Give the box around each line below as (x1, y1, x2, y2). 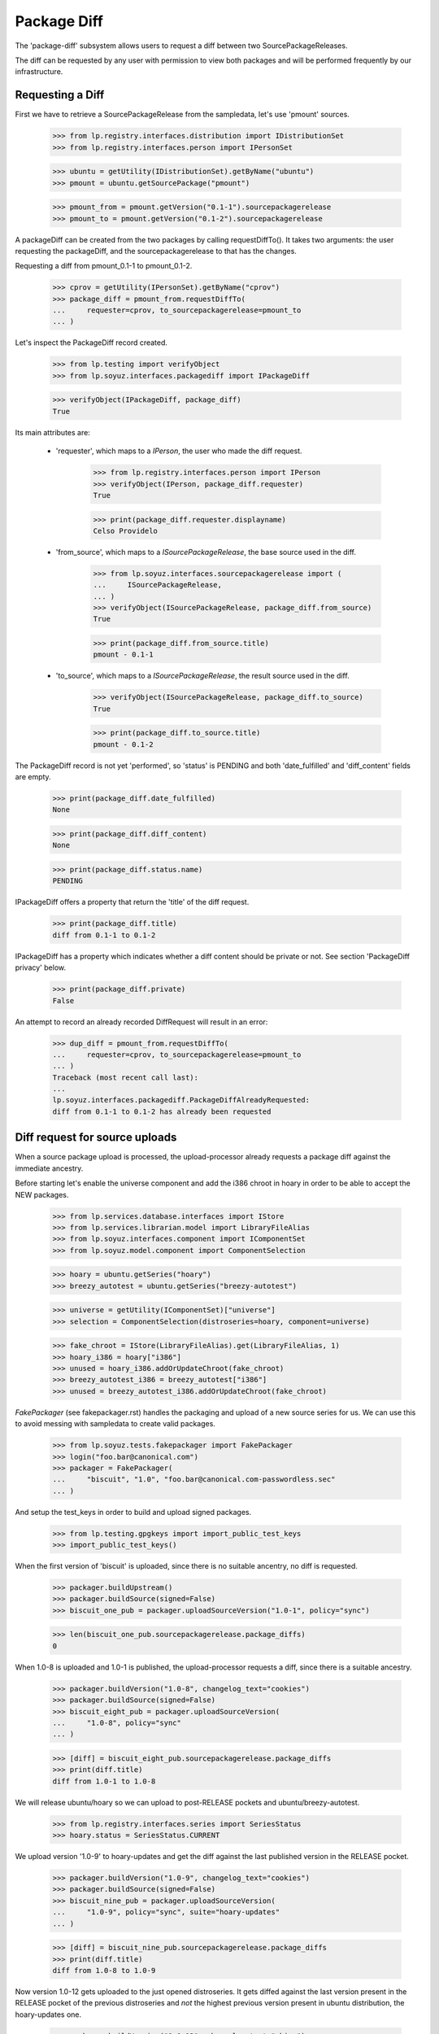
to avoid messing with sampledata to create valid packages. (15, 1419, 215, 1429)
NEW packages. (15, 1189, 69, 1199)
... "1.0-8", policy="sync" (52, 1718, 182, 1727)
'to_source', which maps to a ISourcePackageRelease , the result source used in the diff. (55, 671, 350, 681)
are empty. (15, 772, 52, 782)
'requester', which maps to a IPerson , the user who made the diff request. (55, 446, 302, 456)
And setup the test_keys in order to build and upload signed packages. (15, 1507, 252, 1517)
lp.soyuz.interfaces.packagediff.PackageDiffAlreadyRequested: (52, 1095, 311, 1105)
